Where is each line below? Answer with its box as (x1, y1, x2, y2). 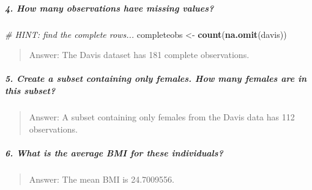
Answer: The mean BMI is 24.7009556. (29, 172, 174, 185)
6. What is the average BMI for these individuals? (5, 146, 223, 159)
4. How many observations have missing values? (5, 1, 214, 14)
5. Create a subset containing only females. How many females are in (5, 72, 307, 85)
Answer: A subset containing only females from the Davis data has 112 (29, 110, 295, 123)
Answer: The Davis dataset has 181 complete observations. (29, 48, 250, 61)
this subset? (5, 84, 56, 97)
